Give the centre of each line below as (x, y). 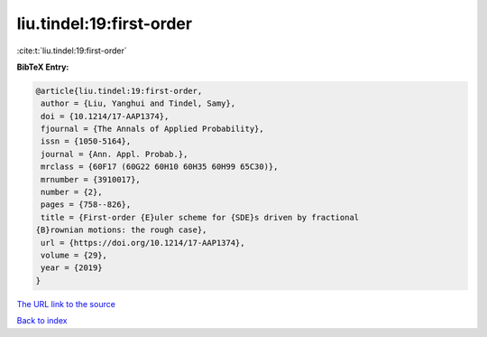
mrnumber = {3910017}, (91, 179)
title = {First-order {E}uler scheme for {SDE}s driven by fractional (200, 217)
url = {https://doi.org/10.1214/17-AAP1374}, (143, 243)
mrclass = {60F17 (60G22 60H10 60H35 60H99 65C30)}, (160, 167)
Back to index (42, 321)
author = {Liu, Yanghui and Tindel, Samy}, (138, 103)
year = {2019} (72, 268)
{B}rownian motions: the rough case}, (121, 230)
